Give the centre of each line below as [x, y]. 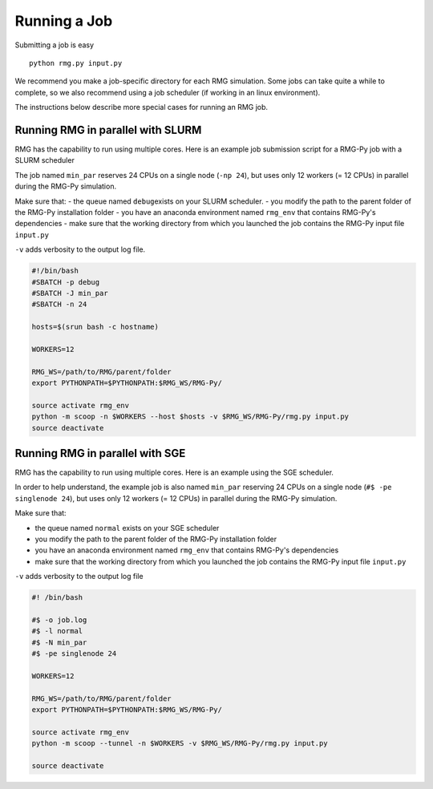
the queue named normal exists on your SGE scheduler [127, 528]
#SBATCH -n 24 [59, 304]
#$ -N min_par [59, 642]
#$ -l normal [57, 631]
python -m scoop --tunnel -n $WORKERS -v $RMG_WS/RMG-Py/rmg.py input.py [180, 743]
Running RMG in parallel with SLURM [108, 129]
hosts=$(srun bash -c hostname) [95, 327]
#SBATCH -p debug [66, 282]
